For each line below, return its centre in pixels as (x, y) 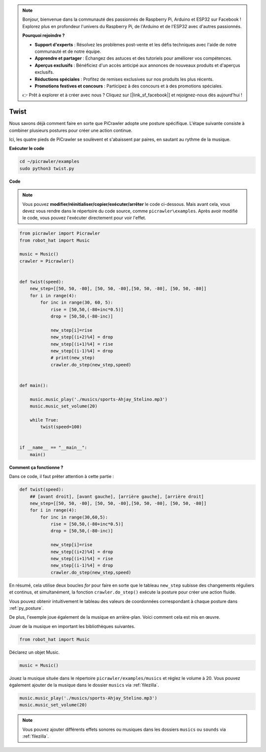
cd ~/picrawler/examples (50, 161)
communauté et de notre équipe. (68, 51)
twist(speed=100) (61, 427)
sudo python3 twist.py (47, 168)
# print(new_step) (73, 358)
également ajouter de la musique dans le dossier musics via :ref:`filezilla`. (84, 685)
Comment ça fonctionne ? (36, 467)
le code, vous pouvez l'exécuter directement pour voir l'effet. (84, 218)
